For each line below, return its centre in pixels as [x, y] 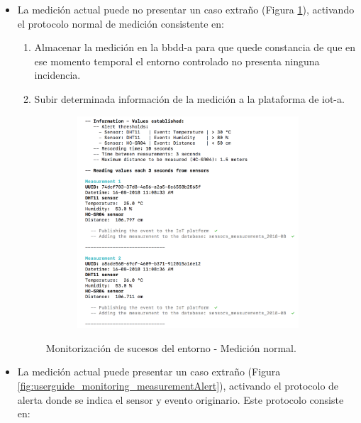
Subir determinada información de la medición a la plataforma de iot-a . [189, 98]
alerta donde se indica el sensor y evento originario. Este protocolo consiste [180, 399]
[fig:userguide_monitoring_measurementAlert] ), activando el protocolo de [178, 385]
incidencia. [57, 75]
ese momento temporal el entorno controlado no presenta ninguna [177, 61]
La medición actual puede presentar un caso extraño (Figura [149, 372]
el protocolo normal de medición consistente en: [121, 23]
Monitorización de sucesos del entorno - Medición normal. [171, 347]
